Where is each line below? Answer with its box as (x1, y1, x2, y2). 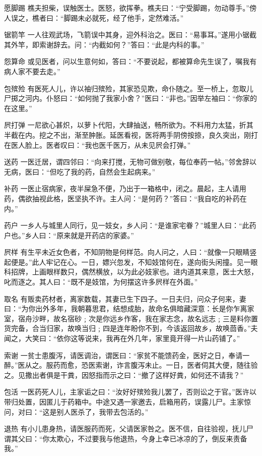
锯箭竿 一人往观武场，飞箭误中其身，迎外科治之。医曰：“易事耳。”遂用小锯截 (4, 29, 256, 40)
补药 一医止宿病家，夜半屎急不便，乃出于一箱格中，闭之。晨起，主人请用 (4, 183, 246, 194)
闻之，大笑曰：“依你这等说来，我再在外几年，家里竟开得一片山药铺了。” (4, 333, 240, 344)
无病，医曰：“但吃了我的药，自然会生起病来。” (4, 166, 156, 177)
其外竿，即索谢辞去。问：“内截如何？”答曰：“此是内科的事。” (4, 39, 205, 49)
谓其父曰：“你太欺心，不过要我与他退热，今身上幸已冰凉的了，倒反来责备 (4, 433, 247, 443)
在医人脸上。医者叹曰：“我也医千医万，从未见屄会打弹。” (4, 139, 191, 150)
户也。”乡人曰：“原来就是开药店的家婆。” (4, 230, 134, 240)
